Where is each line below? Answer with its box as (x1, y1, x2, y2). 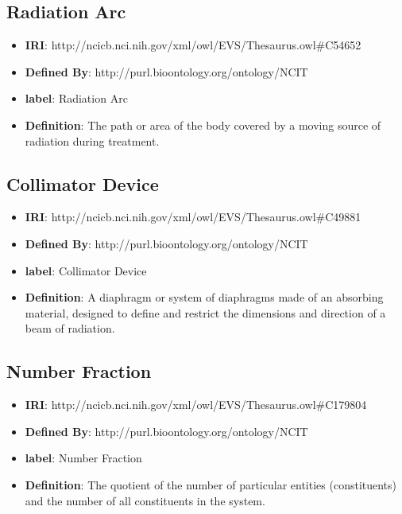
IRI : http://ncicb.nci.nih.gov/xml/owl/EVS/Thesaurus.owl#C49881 (25, 208, 361, 225)
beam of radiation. (25, 320, 115, 337)
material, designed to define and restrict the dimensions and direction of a (25, 304, 386, 321)
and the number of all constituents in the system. (25, 492, 265, 508)
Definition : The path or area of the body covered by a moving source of (25, 116, 381, 133)
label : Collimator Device (25, 262, 147, 278)
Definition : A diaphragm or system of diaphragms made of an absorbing (25, 289, 384, 306)
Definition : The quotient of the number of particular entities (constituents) (25, 476, 397, 493)
